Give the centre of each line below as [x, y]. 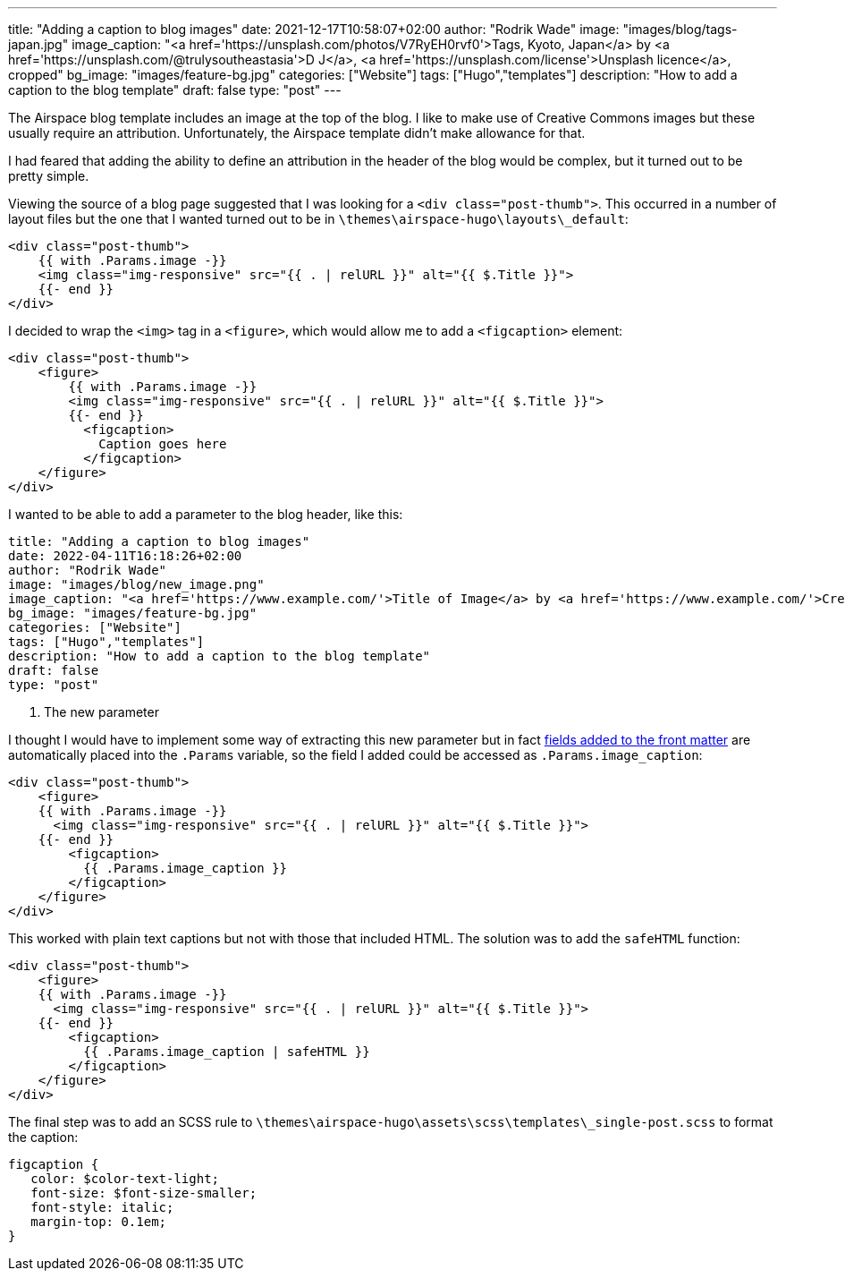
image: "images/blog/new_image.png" [136, 584]
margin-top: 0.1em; [99, 1222]
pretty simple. [49, 176]
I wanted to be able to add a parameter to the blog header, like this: [206, 514]
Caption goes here [163, 444]
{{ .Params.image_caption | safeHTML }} [227, 1052]
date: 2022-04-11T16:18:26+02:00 [125, 556]
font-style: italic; [102, 1207]
